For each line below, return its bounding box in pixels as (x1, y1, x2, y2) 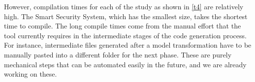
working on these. (4, 69, 57, 79)
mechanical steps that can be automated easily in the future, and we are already (4, 59, 247, 69)
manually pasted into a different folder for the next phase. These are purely (4, 49, 232, 59)
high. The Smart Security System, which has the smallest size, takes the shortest (4, 11, 248, 21)
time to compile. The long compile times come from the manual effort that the (4, 21, 241, 31)
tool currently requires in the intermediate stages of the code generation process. (4, 30, 247, 40)
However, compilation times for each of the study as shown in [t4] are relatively (4, 1, 244, 11)
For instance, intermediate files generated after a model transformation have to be (4, 40, 252, 50)
